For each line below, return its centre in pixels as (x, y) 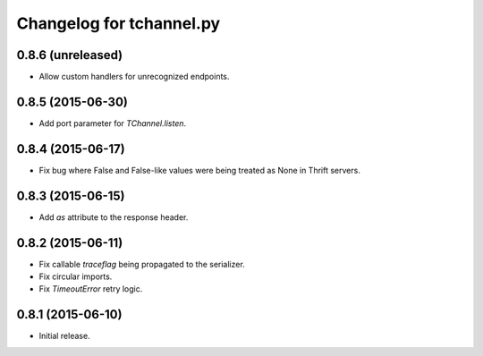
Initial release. (64, 336)
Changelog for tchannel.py (119, 23)
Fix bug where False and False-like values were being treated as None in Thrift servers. (200, 170)
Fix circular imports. (76, 276)
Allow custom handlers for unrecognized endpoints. (134, 77)
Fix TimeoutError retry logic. (91, 289)
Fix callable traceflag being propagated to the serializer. (142, 264)
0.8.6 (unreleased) (70, 55)
